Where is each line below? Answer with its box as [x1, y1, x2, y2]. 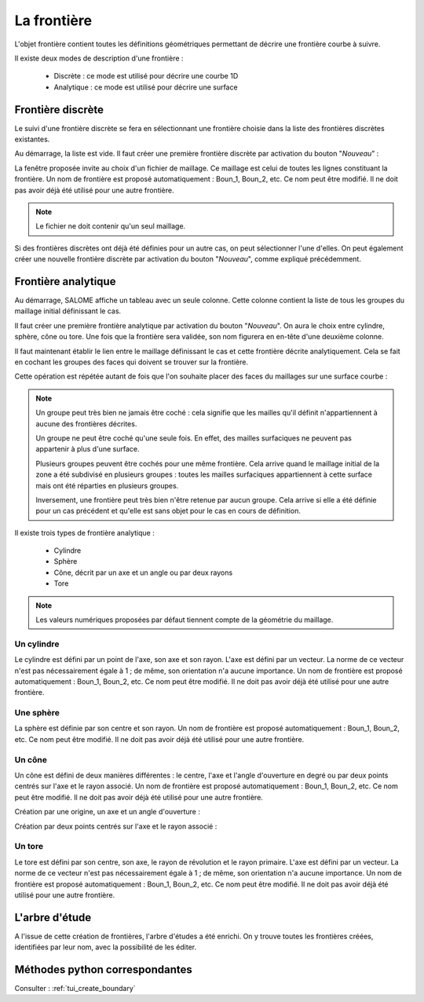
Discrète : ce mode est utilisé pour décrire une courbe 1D [53, 71, 239, 81]
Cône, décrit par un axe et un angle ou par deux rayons [53, 568, 233, 577]
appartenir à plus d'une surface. [35, 444, 140, 454]
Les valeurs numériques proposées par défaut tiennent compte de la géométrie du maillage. [35, 615, 334, 624]
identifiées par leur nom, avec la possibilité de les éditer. [14, 942, 196, 952]
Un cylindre [14, 638, 60, 649]
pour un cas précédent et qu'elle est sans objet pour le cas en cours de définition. [35, 506, 302, 516]
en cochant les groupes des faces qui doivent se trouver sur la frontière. [14, 357, 249, 367]
